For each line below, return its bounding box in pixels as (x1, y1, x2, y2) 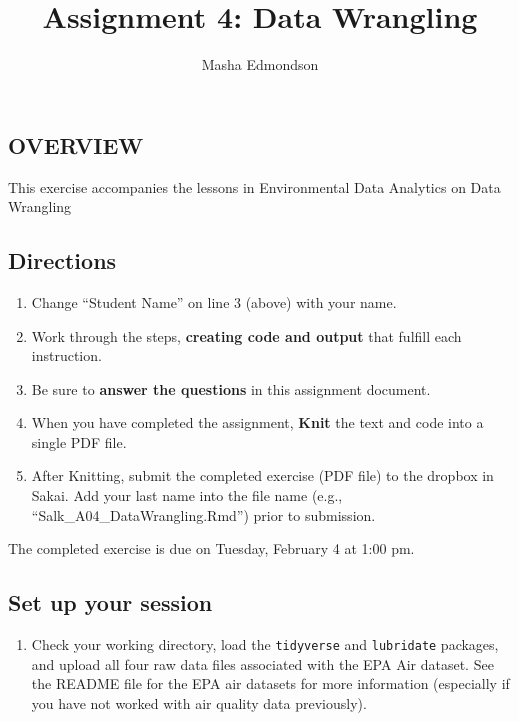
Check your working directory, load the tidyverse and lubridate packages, (31, 634, 499, 655)
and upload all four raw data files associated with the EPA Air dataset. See (31, 653, 494, 674)
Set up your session (8, 587, 213, 618)
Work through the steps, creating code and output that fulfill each (31, 325, 462, 346)
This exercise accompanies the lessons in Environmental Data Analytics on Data (8, 176, 501, 197)
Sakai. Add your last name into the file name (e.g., (31, 485, 343, 506)
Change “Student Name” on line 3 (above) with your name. (31, 291, 397, 312)
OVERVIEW (8, 129, 144, 160)
